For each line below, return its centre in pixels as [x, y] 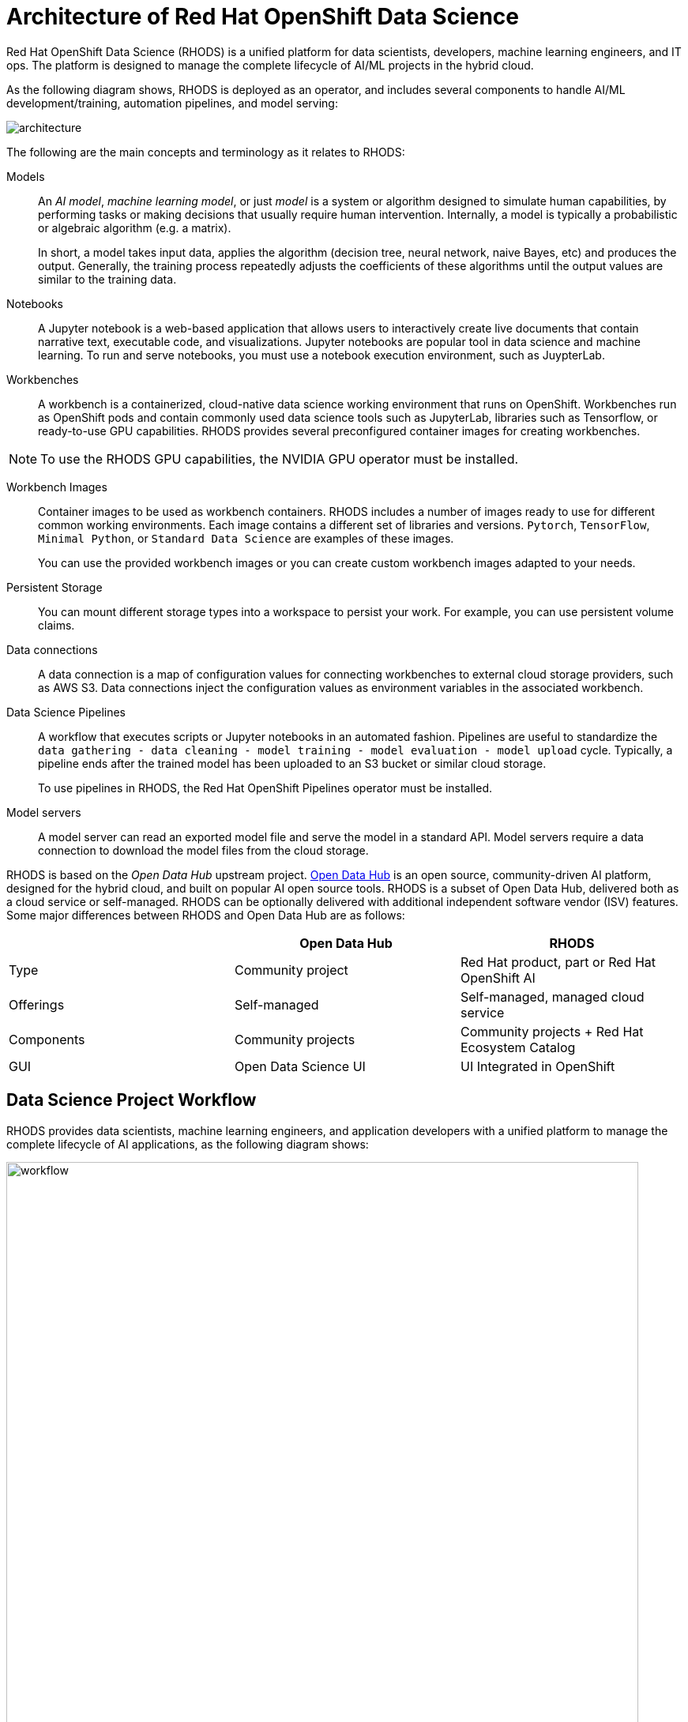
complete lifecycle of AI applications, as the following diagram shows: [188, 1144]
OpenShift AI [498, 978]
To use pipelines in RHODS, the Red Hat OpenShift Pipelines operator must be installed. [265, 788]
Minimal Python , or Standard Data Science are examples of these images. [246, 538]
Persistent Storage [55, 587]
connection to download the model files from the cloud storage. [203, 850]
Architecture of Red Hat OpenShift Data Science [263, 17]
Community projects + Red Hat [552, 1031]
